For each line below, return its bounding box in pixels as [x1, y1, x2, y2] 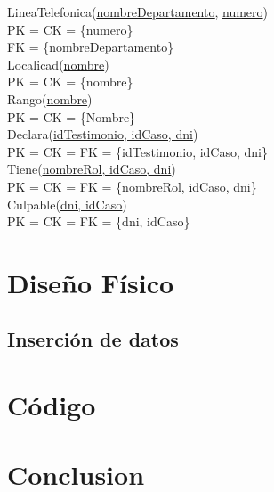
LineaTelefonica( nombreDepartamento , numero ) [7, 3, 268, 20]
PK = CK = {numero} [7, 20, 133, 38]
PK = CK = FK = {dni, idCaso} [7, 212, 190, 231]
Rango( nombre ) [7, 89, 93, 108]
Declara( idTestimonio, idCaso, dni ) [7, 125, 198, 143]
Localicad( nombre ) [7, 54, 109, 73]
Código [7, 387, 96, 423]
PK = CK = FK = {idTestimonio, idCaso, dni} [7, 142, 269, 160]
